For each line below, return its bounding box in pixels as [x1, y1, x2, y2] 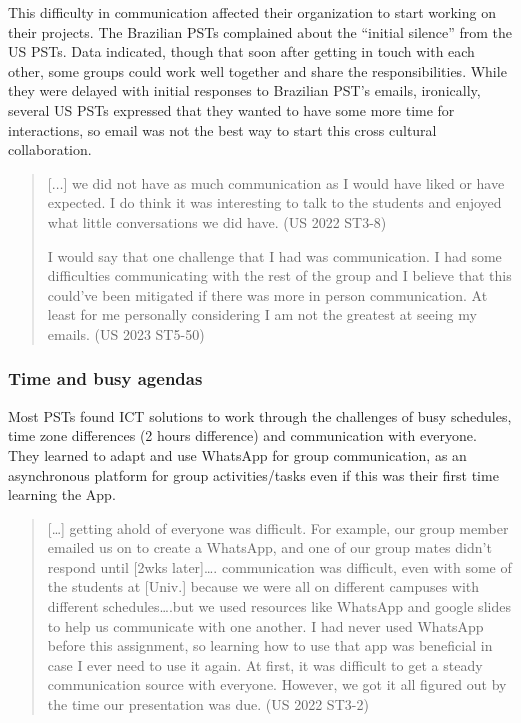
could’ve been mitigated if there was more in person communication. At [47, 284, 488, 305]
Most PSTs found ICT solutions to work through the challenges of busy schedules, [8, 405, 512, 426]
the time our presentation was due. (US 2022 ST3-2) [47, 694, 369, 715]
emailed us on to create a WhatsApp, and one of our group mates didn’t [47, 537, 492, 558]
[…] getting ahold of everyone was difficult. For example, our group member [47, 517, 509, 538]
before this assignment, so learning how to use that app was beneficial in [47, 635, 493, 656]
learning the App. [8, 484, 116, 505]
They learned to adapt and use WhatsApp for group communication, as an [8, 444, 467, 465]
